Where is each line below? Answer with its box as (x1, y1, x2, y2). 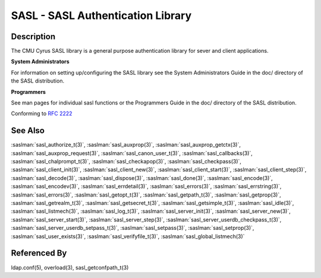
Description (11, 31, 56, 42)
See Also (11, 125, 45, 136)
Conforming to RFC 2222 (11, 110, 73, 117)
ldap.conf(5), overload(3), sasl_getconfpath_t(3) (11, 264, 129, 271)
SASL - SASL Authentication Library (11, 9, 192, 22)
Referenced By (11, 248, 67, 258)
